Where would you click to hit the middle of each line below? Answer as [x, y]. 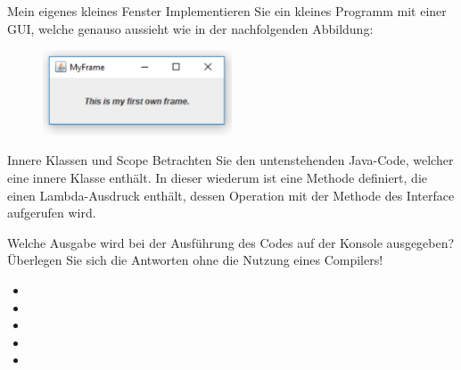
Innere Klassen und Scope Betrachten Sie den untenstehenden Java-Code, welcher [230, 160]
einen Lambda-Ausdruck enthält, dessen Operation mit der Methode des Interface [231, 195]
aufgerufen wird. [52, 213]
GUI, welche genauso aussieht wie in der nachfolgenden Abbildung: [190, 28]
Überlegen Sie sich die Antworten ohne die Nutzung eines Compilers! [195, 260]
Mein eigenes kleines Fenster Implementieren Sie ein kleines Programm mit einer [227, 11]
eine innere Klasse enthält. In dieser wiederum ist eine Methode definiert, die [218, 178]
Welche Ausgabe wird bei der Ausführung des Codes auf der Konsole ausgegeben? [231, 242]
